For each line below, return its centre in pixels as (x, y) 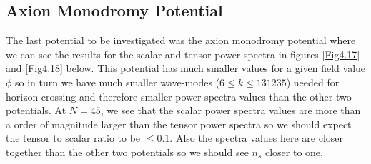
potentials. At (36, 110)
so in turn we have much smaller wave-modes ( (118, 82)
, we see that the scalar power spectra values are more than (231, 110)
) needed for (313, 82)
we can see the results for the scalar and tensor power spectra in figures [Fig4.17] (183, 54)
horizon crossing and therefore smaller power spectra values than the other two (179, 96)
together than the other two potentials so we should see (127, 152)
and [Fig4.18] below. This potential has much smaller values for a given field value (186, 68)
